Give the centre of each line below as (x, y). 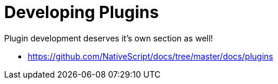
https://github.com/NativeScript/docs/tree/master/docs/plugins (150, 56)
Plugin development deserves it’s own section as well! (109, 38)
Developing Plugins (82, 12)
